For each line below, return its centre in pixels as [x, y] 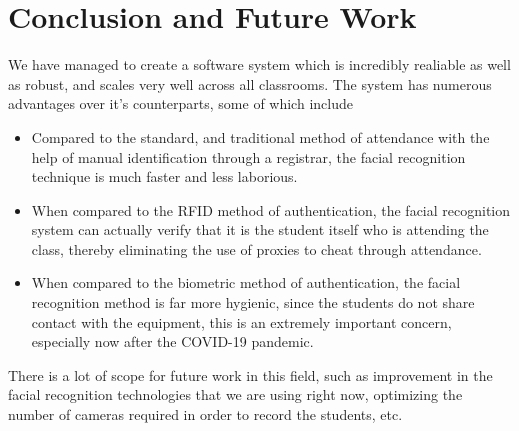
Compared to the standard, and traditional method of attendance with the [260, 136]
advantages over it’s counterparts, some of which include [180, 103]
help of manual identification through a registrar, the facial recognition [248, 156]
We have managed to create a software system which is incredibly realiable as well [259, 64]
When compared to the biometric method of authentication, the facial [246, 282]
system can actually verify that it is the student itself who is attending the [260, 229]
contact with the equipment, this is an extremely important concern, [241, 321]
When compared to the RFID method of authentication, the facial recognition [271, 209]
